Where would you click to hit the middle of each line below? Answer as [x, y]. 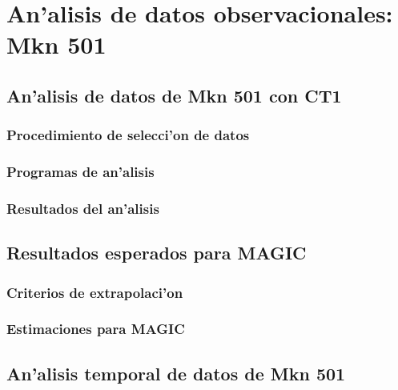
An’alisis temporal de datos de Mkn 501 [176, 373]
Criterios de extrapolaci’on [95, 292]
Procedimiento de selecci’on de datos [128, 135]
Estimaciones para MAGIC [96, 329]
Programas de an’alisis [80, 172]
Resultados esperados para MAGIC [157, 253]
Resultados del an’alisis [83, 208]
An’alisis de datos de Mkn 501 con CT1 [174, 95]
